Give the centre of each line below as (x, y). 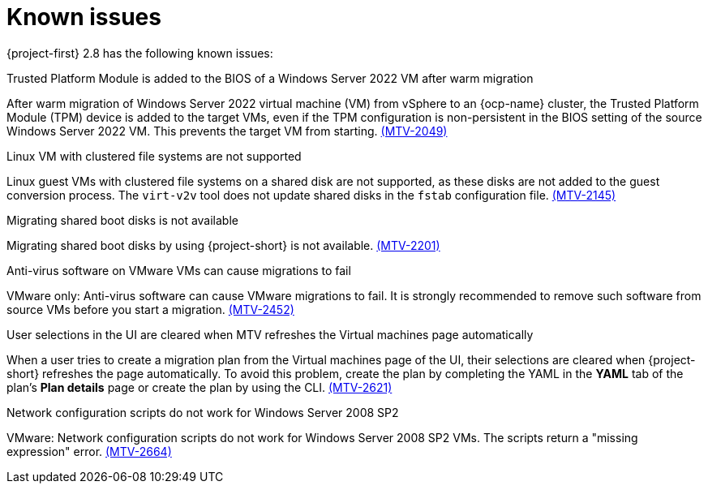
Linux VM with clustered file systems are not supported (154, 156)
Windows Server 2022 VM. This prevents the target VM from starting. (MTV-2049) (227, 131)
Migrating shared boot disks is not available (122, 220)
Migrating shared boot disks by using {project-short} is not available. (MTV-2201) (223, 245)
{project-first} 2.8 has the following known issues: (140, 53)
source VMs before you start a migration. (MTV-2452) (150, 309)
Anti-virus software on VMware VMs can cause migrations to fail (179, 270)
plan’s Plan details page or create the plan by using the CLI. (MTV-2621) (200, 387)
